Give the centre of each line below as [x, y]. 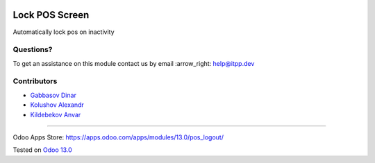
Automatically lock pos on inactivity [64, 32]
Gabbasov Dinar [53, 95]
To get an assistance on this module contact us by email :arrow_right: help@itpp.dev [134, 63]
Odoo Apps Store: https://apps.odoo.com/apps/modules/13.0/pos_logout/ [118, 137]
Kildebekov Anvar [56, 114]
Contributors [35, 81]
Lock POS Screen [51, 15]
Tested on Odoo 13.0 [42, 150]
